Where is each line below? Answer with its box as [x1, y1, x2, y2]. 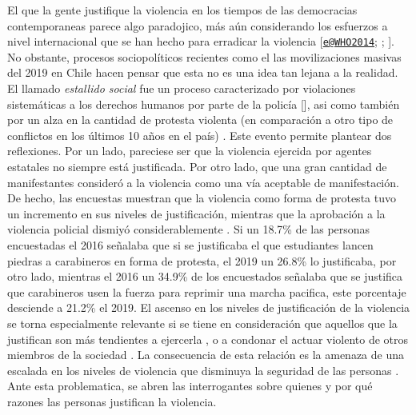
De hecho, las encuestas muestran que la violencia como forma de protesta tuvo [7, 190, 396, 206]
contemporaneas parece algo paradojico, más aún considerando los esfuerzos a [7, 17, 388, 34]
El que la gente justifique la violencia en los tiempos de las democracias [7, 2, 358, 18]
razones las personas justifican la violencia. [7, 393, 217, 409]
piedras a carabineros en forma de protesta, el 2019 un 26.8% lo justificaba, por [7, 252, 397, 269]
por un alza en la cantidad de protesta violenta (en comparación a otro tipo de [7, 111, 394, 128]
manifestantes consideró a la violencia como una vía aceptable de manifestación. [7, 174, 399, 190]
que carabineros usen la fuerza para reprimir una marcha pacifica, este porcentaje [7, 283, 406, 300]
